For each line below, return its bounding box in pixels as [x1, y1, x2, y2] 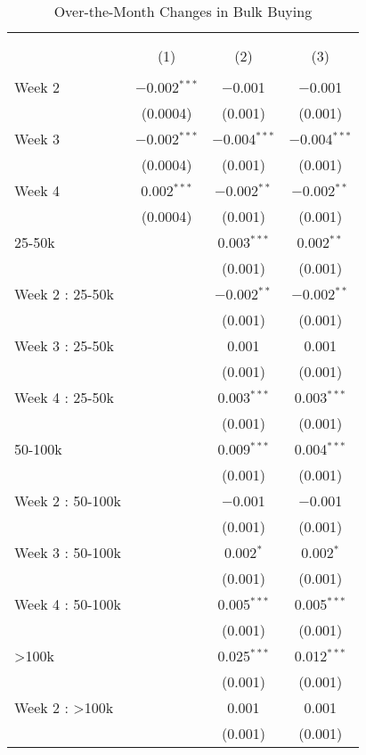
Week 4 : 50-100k [14, 594, 121, 614]
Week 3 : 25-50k [14, 335, 114, 356]
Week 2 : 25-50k [14, 283, 114, 304]
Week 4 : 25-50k [14, 387, 114, 407]
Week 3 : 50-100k [14, 542, 121, 562]
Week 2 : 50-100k [14, 490, 121, 511]
